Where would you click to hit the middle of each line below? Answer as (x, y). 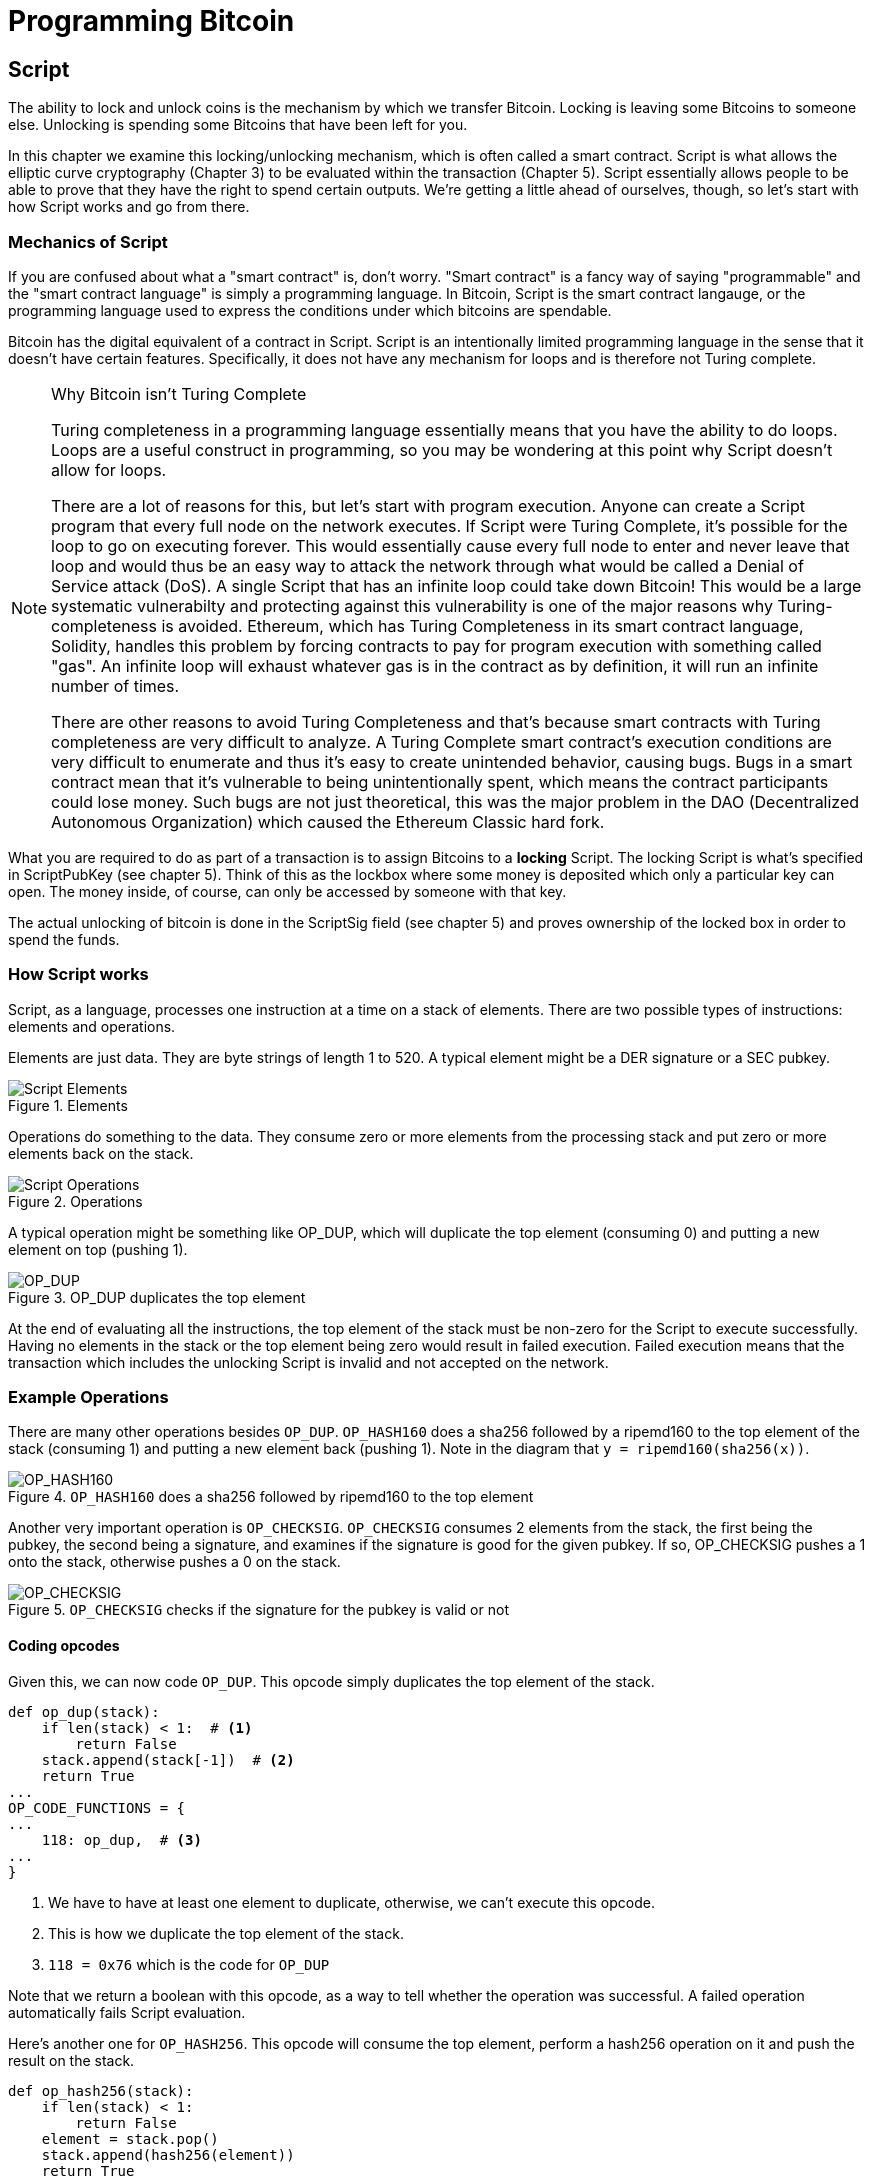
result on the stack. (71, 2060)
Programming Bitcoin (151, 21)
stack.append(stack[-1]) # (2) (168, 1759)
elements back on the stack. (101, 1153)
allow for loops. (109, 469)
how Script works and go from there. (129, 207)
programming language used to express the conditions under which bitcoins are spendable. (310, 310)
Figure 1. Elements (68, 1105)
